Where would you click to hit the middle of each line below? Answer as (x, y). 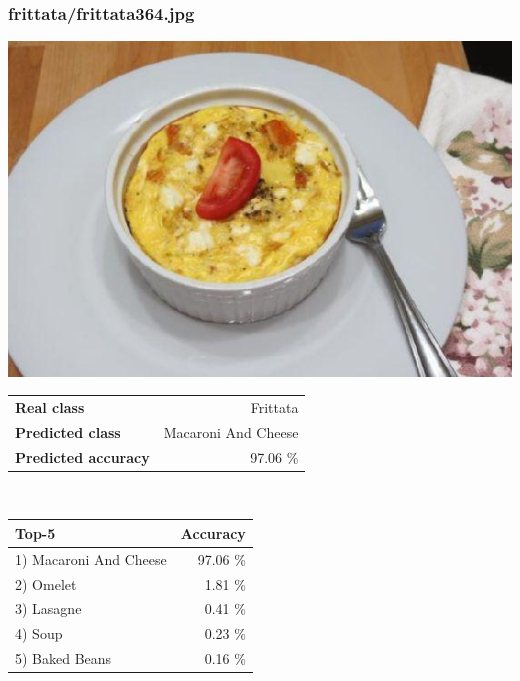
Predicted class (68, 431)
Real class (50, 406)
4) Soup (39, 633)
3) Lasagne (48, 608)
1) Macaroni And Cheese (91, 558)
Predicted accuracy (82, 456)
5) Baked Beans (63, 658)
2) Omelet (46, 583)
